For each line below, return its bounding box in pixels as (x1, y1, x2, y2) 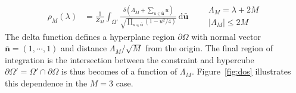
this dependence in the (5, 76, 88, 89)
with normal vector (191, 30, 261, 42)
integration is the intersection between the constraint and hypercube (5, 53, 254, 66)
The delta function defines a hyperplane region (5, 30, 175, 42)
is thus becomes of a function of (61, 65, 177, 77)
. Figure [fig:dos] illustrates (191, 65, 291, 77)
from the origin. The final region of (145, 42, 273, 54)
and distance (61, 42, 107, 54)
